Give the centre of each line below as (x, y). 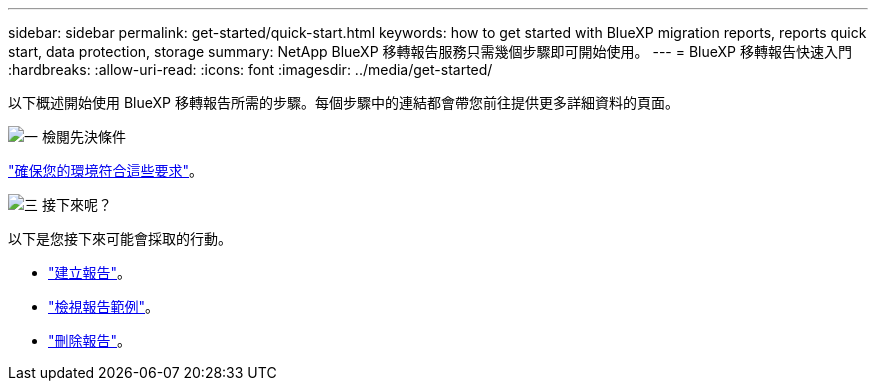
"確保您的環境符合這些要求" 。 (106, 170)
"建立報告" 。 (90, 272)
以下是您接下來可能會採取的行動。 (120, 238)
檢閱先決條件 (83, 136)
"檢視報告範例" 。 (104, 306)
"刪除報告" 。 (90, 340)
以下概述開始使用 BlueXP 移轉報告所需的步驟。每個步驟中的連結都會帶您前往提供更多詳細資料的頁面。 (343, 102)
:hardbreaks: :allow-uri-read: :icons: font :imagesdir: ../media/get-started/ (250, 69)
